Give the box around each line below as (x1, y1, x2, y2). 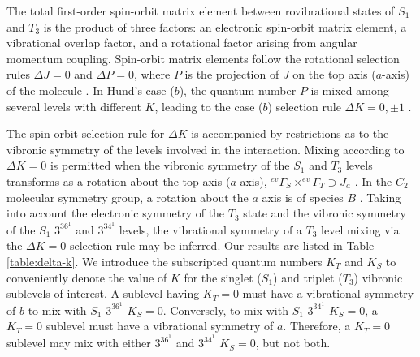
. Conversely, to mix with (162, 301, 288, 318)
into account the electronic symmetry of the (6, 204, 225, 222)
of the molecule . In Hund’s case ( (6, 81, 175, 98)
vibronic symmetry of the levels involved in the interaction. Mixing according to (6, 140, 405, 157)
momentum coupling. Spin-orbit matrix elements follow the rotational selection (6, 49, 400, 67)
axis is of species (262, 188, 344, 205)
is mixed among (310, 81, 389, 98)
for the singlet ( (184, 269, 262, 286)
